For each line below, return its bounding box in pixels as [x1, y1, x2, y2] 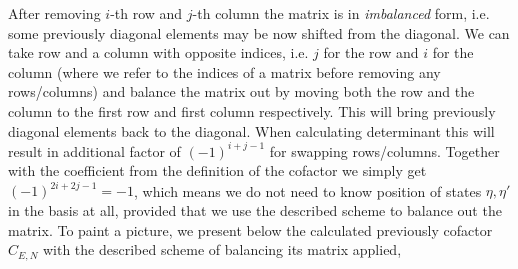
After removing [8, 3, 101, 23]
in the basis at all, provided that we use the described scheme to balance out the [8, 199, 502, 220]
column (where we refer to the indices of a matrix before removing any [8, 61, 441, 82]
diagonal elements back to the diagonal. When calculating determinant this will [8, 120, 495, 141]
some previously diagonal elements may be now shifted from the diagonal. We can [8, 22, 510, 43]
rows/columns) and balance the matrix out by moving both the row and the [8, 81, 475, 102]
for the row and [323, 42, 419, 63]
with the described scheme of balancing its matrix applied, [42, 239, 402, 260]
